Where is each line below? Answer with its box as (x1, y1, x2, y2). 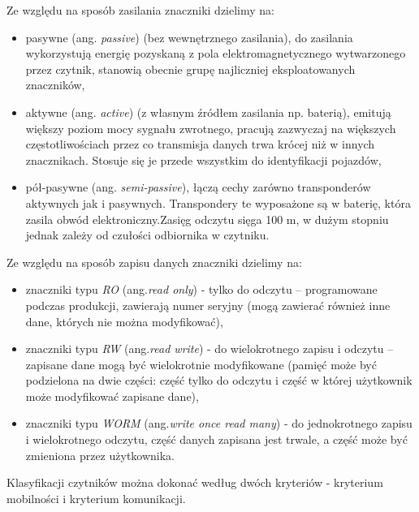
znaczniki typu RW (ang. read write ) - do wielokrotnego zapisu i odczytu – (25, 340, 394, 357)
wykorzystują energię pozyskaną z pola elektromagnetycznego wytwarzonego (25, 45, 406, 62)
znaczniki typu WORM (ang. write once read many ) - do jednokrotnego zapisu (25, 415, 413, 432)
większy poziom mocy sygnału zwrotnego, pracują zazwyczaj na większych (25, 119, 396, 136)
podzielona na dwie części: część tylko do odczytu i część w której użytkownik (25, 372, 413, 389)
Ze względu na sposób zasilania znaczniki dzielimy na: (6, 2, 274, 18)
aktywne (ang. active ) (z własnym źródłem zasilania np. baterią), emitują (25, 103, 391, 120)
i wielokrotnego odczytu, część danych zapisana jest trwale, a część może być (25, 431, 408, 448)
